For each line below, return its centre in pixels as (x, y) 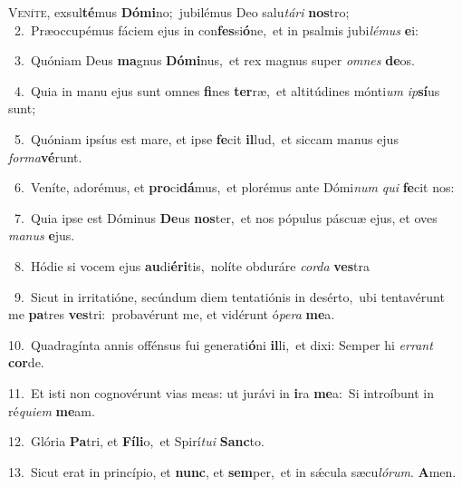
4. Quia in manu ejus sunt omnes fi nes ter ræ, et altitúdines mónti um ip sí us (227, 90)
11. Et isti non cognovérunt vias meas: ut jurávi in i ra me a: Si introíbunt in (221, 392)
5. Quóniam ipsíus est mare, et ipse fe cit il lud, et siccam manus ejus (206, 138)
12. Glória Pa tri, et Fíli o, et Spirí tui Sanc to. (136, 441)
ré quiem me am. (52, 410)
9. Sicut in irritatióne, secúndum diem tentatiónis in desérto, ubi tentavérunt (229, 296)
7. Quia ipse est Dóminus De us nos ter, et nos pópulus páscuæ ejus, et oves (226, 217)
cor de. (26, 362)
